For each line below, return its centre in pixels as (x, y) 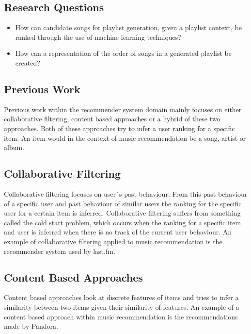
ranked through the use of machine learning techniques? (98, 37)
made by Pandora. (31, 326)
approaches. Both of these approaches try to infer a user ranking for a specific (119, 128)
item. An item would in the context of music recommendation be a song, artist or (125, 138)
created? (28, 62)
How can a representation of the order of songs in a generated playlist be (123, 53)
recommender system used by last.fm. (60, 251)
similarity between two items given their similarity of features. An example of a (122, 307)
